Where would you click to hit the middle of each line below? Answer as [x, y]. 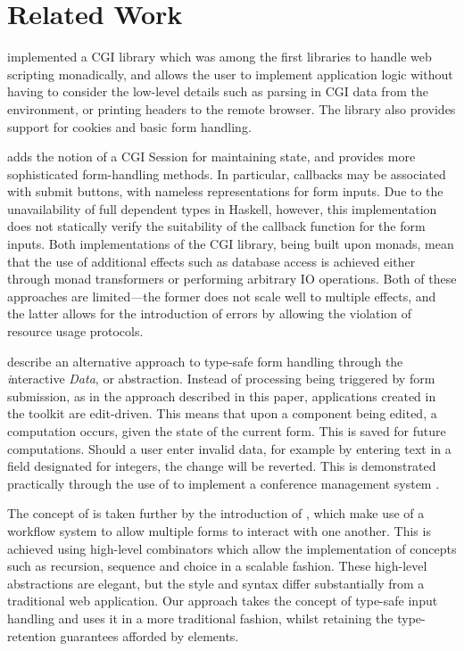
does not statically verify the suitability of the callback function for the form [216, 226]
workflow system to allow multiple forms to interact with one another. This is [219, 530]
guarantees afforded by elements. [149, 635]
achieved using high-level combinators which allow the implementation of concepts [232, 548]
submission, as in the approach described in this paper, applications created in [222, 396]
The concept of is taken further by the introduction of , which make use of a [216, 513]
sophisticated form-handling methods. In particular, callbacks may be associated [227, 173]
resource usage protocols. [75, 331]
